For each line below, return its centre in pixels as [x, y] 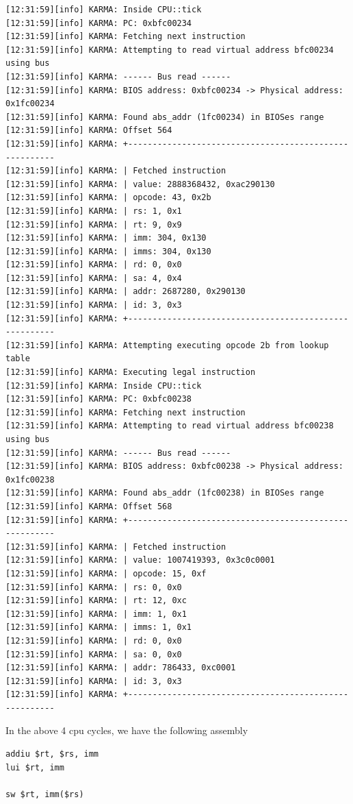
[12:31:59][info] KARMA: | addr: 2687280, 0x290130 [126, 292]
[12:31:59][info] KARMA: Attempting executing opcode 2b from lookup [167, 345]
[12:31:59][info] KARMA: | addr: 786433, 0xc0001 [121, 668]
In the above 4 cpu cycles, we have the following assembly [127, 730]
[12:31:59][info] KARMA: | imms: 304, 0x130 [108, 251]
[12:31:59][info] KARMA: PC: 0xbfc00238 [99, 399]
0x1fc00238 [30, 479]
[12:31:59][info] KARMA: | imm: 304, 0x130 [106, 238]
